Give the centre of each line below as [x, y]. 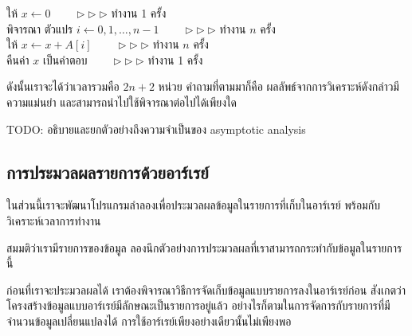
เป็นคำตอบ [65, 59]
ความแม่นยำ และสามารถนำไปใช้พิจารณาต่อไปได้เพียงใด [122, 102]
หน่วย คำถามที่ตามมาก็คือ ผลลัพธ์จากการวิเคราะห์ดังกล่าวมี [279, 86]
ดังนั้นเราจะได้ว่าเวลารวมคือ [63, 86]
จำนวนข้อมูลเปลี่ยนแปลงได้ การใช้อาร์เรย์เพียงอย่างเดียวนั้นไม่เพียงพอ [149, 320]
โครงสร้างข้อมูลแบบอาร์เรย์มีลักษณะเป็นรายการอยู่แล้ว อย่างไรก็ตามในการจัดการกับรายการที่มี [198, 305]
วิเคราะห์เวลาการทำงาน [54, 220]
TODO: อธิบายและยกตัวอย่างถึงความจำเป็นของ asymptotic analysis [156, 129]
